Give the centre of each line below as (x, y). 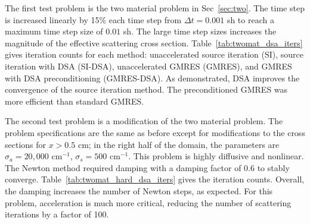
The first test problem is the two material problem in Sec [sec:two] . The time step (155, 8)
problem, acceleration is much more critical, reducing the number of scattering (148, 202)
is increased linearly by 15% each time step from (93, 19)
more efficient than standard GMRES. (75, 101)
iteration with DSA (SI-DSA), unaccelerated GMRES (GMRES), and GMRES (148, 66)
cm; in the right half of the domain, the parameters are (179, 144)
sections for (26, 144)
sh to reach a (250, 19)
